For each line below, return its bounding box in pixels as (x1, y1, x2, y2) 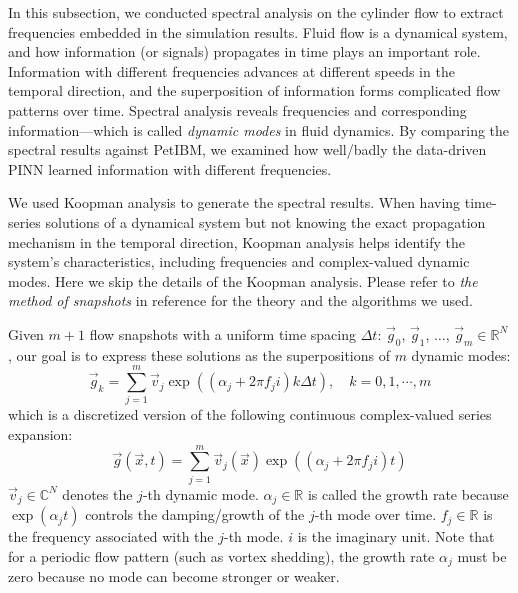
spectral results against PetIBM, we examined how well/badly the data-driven (8, 139, 487, 160)
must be (457, 545, 507, 566)
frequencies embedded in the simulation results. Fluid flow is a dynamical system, (8, 21, 508, 42)
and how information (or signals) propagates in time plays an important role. (8, 41, 481, 62)
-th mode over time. (314, 504, 437, 525)
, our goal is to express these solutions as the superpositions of (8, 344, 390, 365)
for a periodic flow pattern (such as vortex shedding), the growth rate (8, 545, 435, 566)
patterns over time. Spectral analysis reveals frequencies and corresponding (8, 99, 467, 120)
